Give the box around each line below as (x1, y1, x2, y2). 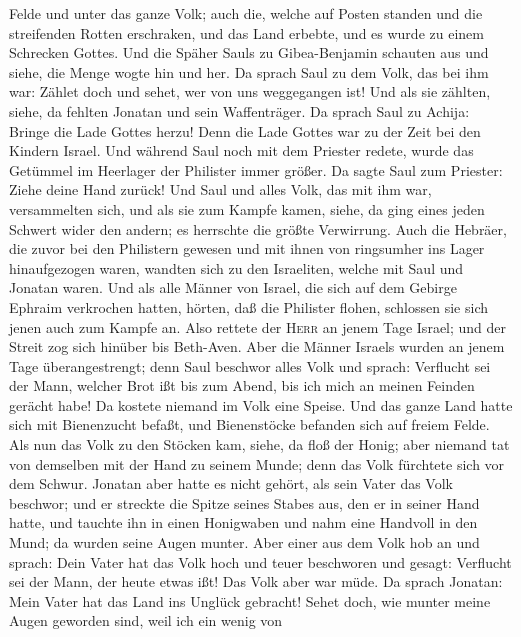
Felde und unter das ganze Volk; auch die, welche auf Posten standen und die (9, 3, 483, 23)
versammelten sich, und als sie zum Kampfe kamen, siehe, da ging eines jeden (9, 198, 485, 219)
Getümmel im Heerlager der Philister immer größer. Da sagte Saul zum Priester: (9, 159, 503, 180)
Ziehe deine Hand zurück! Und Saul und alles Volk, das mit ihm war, (9, 179, 432, 200)
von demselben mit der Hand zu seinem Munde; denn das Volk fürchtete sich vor (9, 453, 505, 474)
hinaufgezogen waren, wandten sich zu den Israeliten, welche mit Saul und (9, 257, 464, 278)
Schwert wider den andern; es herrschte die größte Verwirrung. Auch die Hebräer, (9, 218, 507, 239)
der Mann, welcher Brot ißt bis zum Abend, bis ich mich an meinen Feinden (9, 375, 475, 396)
